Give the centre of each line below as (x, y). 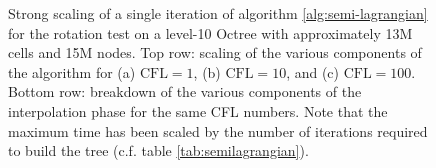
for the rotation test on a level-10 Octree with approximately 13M (210, 32)
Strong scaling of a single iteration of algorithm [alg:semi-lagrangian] (218, 13)
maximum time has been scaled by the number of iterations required (218, 130)
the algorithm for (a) (72, 71)
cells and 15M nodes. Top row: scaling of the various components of (215, 52)
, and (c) (313, 71)
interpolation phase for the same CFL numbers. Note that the (198, 110)
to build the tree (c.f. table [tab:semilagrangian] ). (158, 150)
